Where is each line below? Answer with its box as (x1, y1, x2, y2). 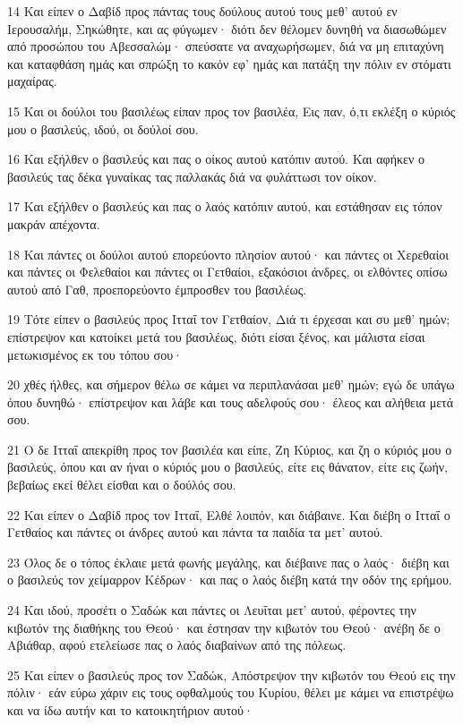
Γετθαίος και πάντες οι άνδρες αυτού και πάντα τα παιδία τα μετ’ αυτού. (7, 523, 383, 542)
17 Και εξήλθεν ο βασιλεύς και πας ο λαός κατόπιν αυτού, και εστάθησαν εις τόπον (7, 197, 442, 216)
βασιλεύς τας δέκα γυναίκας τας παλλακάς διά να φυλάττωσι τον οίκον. (7, 166, 377, 185)
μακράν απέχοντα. (7, 214, 100, 233)
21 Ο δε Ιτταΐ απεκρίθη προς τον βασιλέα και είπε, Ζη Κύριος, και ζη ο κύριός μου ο (7, 439, 452, 458)
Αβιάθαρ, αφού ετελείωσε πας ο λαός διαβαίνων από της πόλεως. (7, 635, 347, 654)
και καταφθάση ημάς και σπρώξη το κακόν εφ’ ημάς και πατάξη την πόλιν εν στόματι (7, 54, 451, 72)
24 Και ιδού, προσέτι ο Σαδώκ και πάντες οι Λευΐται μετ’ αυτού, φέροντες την (7, 601, 416, 619)
